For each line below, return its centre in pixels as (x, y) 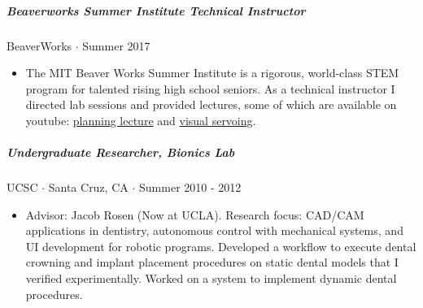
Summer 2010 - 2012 (190, 187)
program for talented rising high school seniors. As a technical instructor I (210, 88)
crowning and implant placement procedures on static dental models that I (212, 262)
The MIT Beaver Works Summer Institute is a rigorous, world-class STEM (212, 73)
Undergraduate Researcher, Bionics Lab (121, 152)
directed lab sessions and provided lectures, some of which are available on (211, 104)
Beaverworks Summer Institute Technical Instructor (156, 10)
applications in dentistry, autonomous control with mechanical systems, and (214, 230)
